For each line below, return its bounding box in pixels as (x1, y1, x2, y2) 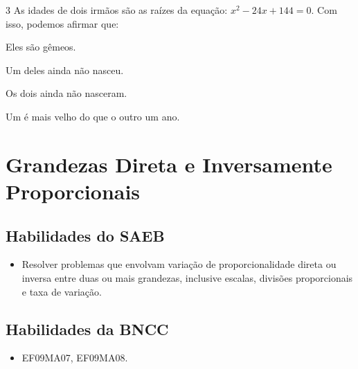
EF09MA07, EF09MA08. (21, 350, 128, 365)
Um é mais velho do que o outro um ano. (6, 109, 180, 123)
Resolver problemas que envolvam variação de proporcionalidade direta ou (21, 257, 337, 271)
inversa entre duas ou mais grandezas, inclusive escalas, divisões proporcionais (21, 270, 353, 285)
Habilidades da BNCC (6, 318, 169, 339)
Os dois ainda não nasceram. (6, 86, 127, 100)
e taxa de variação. (21, 284, 102, 298)
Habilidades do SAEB (6, 224, 165, 246)
